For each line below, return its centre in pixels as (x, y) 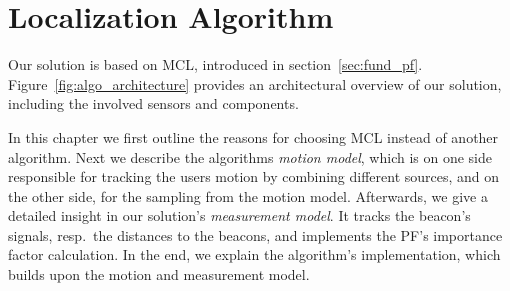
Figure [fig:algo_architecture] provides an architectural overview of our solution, (255, 83)
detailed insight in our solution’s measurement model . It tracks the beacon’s (239, 215)
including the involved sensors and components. (153, 103)
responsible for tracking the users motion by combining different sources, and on (254, 176)
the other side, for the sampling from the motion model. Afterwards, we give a (248, 195)
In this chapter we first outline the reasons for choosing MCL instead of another (253, 136)
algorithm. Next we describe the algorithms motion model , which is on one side (250, 156)
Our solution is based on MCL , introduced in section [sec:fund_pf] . (215, 64)
